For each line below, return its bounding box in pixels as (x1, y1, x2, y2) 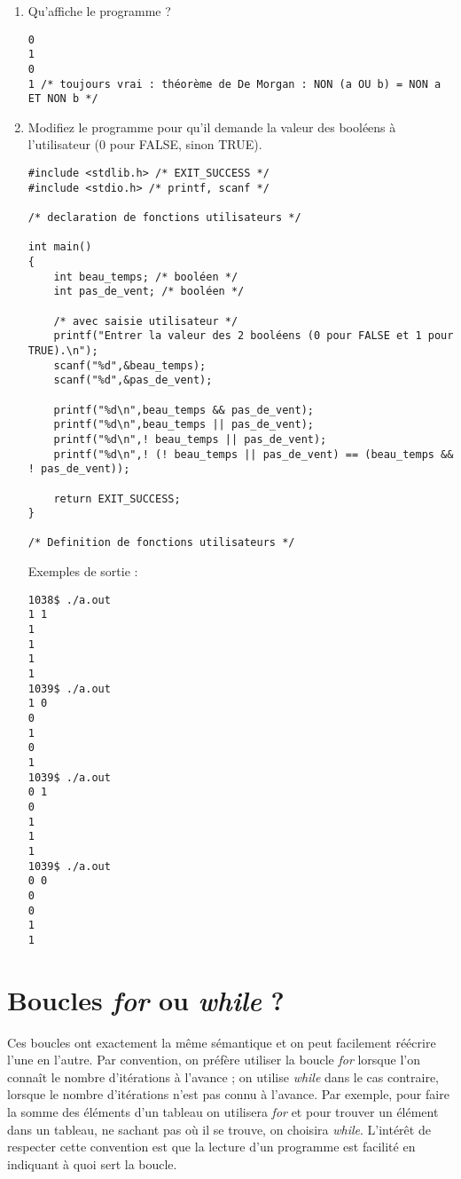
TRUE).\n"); (27, 344, 98, 357)
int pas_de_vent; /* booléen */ (53, 285, 245, 298)
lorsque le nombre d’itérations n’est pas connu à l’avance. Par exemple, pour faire (7, 1085, 449, 1104)
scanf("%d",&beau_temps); (53, 359, 207, 372)
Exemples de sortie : (27, 562, 138, 581)
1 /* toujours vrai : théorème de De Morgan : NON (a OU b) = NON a (27, 77, 441, 91)
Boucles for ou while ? (7, 981, 285, 1018)
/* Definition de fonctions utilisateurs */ (27, 536, 295, 550)
